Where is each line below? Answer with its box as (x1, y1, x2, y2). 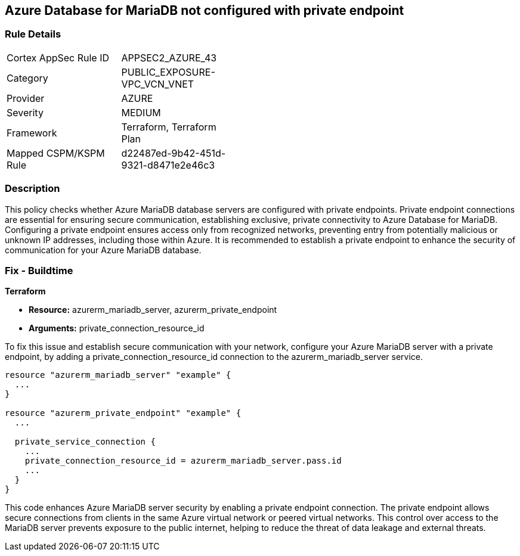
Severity (7, 106, 44, 119)
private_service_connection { (14, 437, 156, 447)
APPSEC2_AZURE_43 (121, 51, 217, 64)
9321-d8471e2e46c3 (121, 159, 215, 171)
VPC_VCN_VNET (121, 77, 194, 90)
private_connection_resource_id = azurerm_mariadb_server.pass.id (24, 456, 342, 466)
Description (5, 182, 60, 195)
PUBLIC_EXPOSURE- (121, 66, 215, 78)
